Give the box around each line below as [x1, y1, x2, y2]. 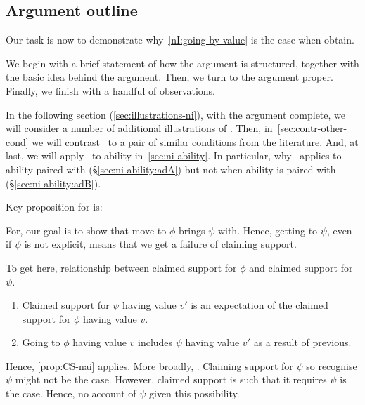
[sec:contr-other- [277, 121, 347, 135]
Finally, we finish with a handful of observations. [6, 83, 216, 98]
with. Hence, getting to [217, 223, 318, 237]
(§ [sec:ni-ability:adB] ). [6, 175, 101, 190]
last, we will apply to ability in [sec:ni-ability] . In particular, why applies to [6, 148, 342, 163]
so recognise [306, 358, 357, 373]
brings [178, 223, 205, 237]
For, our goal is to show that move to [6, 223, 167, 237]
